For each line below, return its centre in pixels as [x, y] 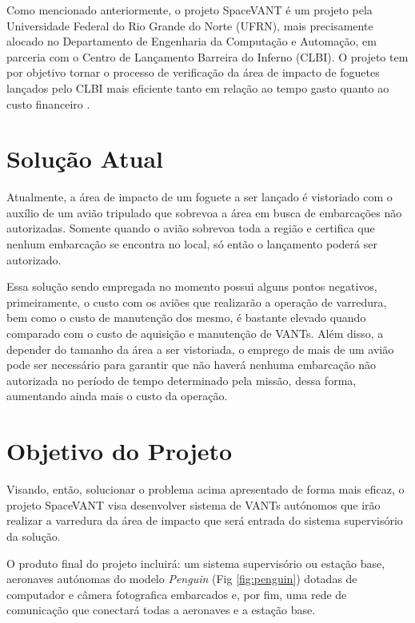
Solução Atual [85, 159]
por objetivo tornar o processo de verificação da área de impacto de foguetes [193, 72]
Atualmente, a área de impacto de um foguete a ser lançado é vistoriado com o [200, 197]
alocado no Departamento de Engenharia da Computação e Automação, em [192, 41]
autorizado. [34, 259]
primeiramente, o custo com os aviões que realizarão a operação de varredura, [197, 302]
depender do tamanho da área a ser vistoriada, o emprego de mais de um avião [200, 349]
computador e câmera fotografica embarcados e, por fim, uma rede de [177, 594]
